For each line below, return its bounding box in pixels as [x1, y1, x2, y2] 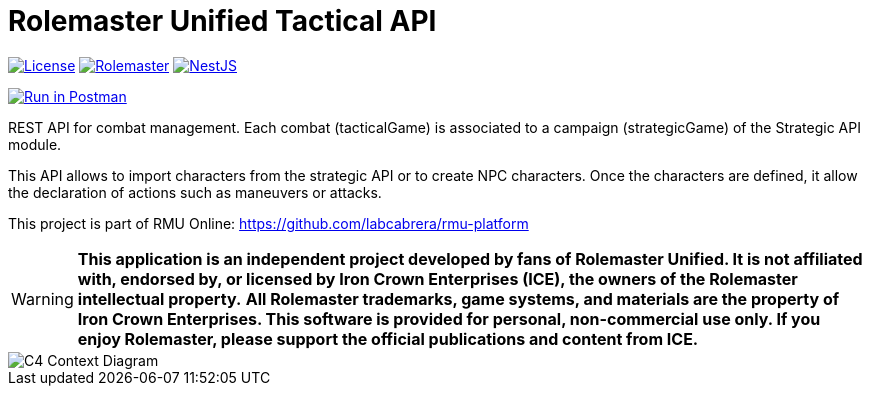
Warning [11, 288, 74, 309]
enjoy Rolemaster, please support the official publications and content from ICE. [77, 328, 699, 349]
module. [8, 135, 62, 153]
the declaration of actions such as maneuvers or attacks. [8, 183, 382, 201]
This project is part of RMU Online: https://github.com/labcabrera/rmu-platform [8, 214, 529, 232]
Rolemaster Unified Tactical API [8, 4, 437, 38]
